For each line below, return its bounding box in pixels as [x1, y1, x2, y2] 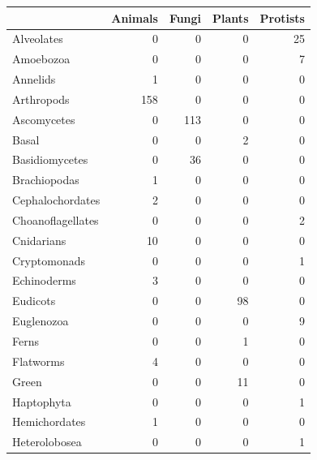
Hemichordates [12, 413, 86, 430]
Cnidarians [12, 231, 66, 248]
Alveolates [12, 30, 63, 47]
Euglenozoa [12, 312, 69, 329]
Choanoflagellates [12, 211, 99, 228]
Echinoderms [12, 272, 76, 289]
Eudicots [12, 292, 56, 309]
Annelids [12, 71, 56, 88]
